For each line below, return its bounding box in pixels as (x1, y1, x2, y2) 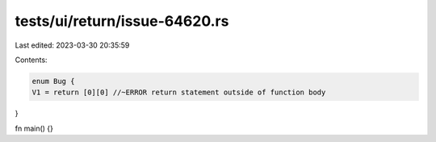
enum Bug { (31, 77, 75, 86)
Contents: (15, 55, 48, 65)
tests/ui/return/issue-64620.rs (15, 12, 229, 30)
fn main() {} (15, 123, 54, 133)
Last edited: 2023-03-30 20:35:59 (15, 40, 130, 50)
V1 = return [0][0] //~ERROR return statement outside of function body (31, 88, 326, 97)
